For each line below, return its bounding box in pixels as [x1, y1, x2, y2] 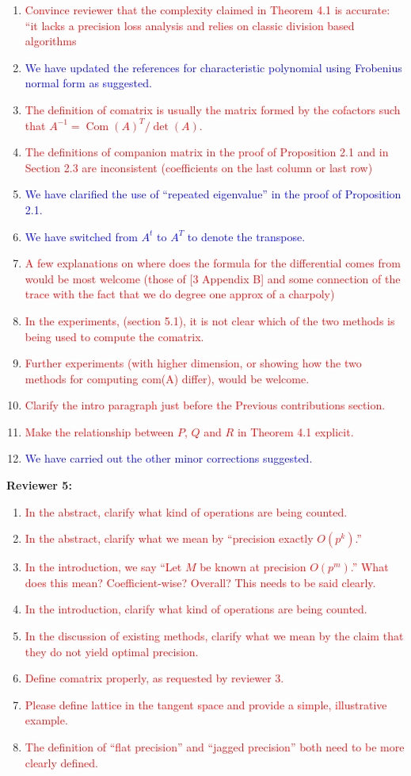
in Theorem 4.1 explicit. [237, 423, 354, 440]
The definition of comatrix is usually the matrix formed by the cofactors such [25, 101, 401, 117]
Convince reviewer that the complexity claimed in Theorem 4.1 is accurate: [25, 2, 390, 17]
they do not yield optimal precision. [25, 643, 199, 659]
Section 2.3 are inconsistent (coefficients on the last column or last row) [25, 159, 373, 175]
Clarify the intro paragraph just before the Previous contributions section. [25, 397, 386, 413]
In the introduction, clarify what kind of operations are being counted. [25, 601, 367, 617]
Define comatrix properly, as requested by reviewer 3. [25, 670, 284, 686]
